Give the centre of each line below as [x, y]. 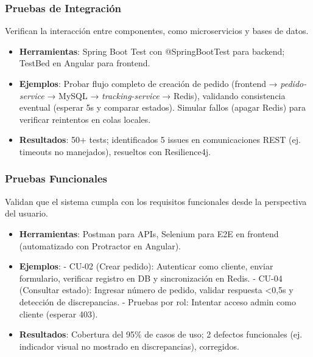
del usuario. [26, 213]
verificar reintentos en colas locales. [85, 119]
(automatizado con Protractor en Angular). [100, 245]
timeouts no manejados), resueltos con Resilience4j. [115, 151]
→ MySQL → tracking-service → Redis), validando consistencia [166, 95]
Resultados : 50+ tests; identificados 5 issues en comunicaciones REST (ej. [160, 140]
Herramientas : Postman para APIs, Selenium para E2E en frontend [149, 233]
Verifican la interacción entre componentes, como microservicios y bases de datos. [157, 31]
